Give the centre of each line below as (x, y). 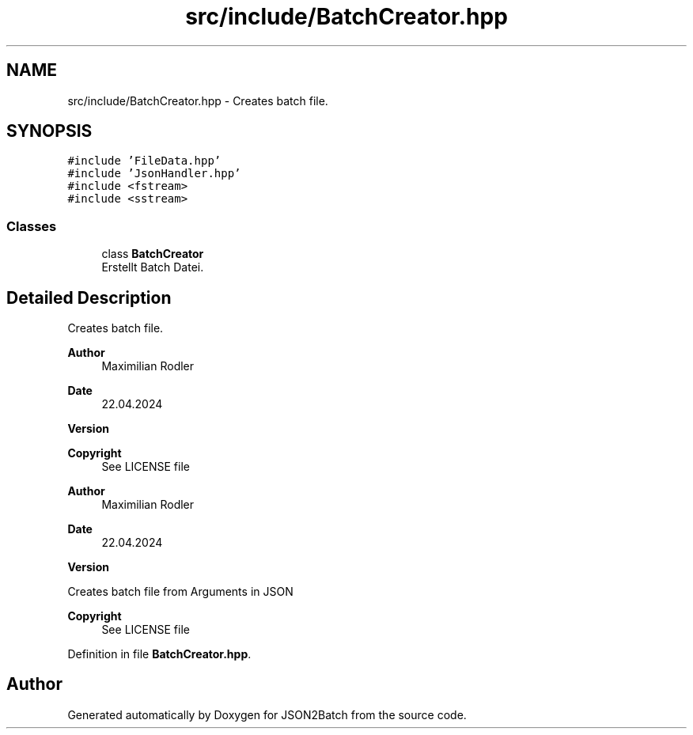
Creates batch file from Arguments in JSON (180, 592)
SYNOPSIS (49, 131)
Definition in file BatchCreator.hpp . (159, 654)
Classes (32, 226)
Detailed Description (89, 297)
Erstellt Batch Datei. (153, 267)
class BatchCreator (153, 254)
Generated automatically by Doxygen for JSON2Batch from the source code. (267, 714)
